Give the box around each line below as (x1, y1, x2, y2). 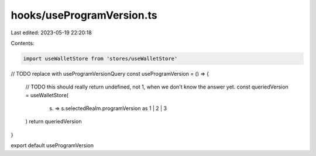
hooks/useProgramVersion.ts (11, 9, 157, 22)
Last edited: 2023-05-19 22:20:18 (11, 29, 92, 36)
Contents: (11, 40, 35, 47)
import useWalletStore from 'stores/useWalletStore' (23, 55, 178, 62)
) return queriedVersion (25, 118, 82, 125)
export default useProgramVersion (11, 142, 94, 149)
